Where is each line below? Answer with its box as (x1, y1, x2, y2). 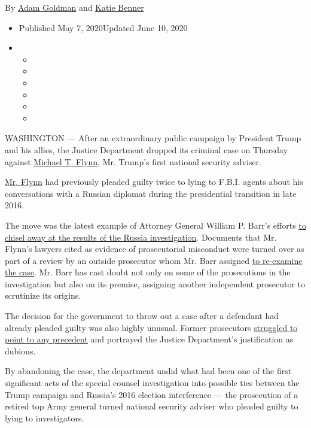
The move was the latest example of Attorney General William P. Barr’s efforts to (5, 218, 306, 231)
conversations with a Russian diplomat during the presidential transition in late (5, 187, 297, 199)
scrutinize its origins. (5, 289, 81, 302)
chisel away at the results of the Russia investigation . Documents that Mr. (5, 230, 277, 243)
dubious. (5, 344, 36, 357)
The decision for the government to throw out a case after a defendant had (5, 309, 279, 322)
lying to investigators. (5, 411, 84, 424)
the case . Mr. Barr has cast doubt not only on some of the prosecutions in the (5, 266, 291, 278)
